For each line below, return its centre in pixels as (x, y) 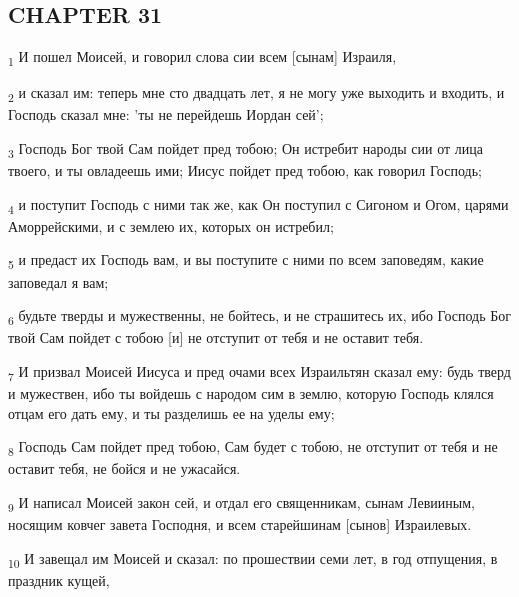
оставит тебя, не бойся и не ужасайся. (124, 468)
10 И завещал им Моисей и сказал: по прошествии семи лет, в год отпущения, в (253, 559)
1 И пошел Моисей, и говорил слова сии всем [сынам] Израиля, (202, 57)
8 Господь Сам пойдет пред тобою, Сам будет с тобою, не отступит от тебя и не (253, 448)
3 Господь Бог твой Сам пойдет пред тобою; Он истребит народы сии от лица (245, 149)
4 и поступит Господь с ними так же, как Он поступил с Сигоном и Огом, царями (258, 205)
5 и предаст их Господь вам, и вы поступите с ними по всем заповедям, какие (246, 261)
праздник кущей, (59, 579)
